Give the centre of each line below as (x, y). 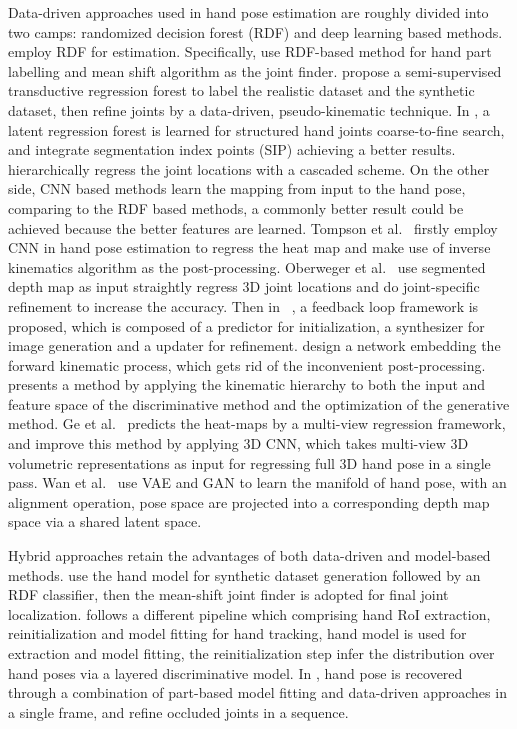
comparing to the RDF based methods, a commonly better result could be (236, 207)
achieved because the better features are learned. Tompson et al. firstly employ (253, 227)
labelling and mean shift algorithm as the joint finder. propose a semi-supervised (255, 70)
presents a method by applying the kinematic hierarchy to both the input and (247, 384)
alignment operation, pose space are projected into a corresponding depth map (249, 501)
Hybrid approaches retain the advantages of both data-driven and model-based (249, 555)
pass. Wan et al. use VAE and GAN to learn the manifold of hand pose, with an (257, 482)
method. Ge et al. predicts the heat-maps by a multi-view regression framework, (257, 423)
